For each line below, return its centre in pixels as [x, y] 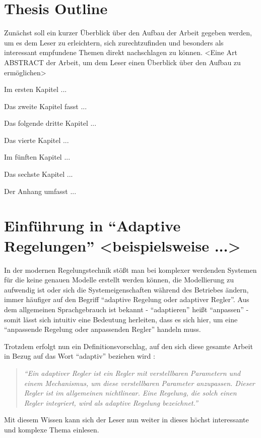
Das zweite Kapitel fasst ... [46, 106]
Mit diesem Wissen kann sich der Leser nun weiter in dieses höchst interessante [126, 420]
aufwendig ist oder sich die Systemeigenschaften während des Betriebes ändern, [126, 289]
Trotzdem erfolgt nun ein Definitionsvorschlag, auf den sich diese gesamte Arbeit [128, 346]
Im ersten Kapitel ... [36, 89]
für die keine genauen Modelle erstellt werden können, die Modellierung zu [119, 280]
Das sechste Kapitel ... [39, 174]
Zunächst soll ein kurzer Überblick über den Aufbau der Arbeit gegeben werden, [128, 33]
